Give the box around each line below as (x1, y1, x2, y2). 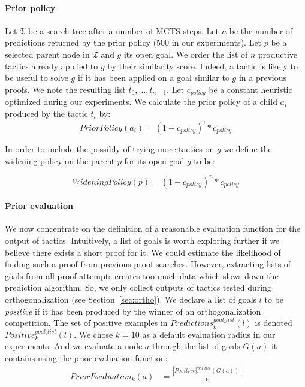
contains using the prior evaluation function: (5, 351, 168, 364)
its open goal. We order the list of (123, 47, 248, 60)
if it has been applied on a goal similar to (77, 71, 229, 84)
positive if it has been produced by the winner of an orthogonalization (5, 304, 261, 317)
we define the (224, 142, 272, 155)
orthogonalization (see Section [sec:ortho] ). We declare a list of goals (5, 292, 257, 305)
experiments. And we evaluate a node (5, 340, 143, 352)
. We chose (74, 328, 113, 340)
